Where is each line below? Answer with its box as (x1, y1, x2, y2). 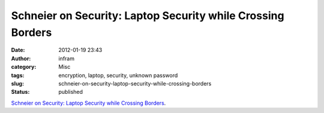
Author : (11, 54, 31, 62)
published (58, 88, 83, 96)
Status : (11, 88, 30, 96)
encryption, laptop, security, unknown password (58, 72, 178, 79)
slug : (11, 80, 24, 87)
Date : (11, 47, 25, 54)
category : (11, 63, 37, 71)
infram (58, 54, 75, 62)
